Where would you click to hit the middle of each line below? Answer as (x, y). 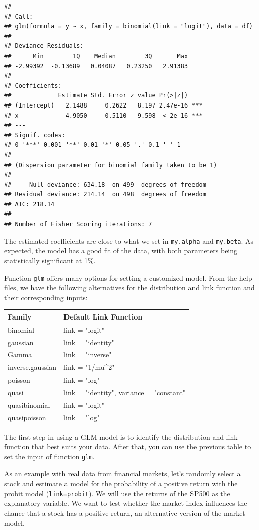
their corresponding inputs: (46, 297)
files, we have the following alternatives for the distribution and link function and (129, 287)
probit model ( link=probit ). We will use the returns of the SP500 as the (117, 493)
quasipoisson (27, 417)
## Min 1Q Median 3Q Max (96, 56)
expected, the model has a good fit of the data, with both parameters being (121, 251)
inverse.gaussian (32, 367)
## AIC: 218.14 (29, 204)
